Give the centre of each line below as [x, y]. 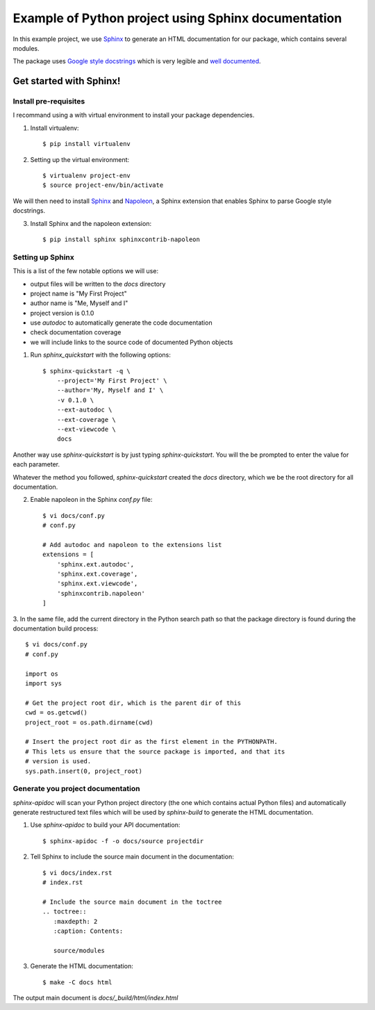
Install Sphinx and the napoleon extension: [91, 223]
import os [42, 674]
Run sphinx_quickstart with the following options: [101, 355]
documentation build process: [56, 628]
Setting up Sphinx [43, 257]
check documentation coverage [76, 332]
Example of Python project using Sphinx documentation [177, 18]
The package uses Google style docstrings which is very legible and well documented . [137, 61]
